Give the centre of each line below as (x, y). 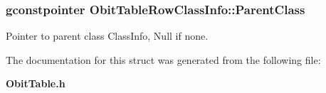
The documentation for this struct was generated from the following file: (163, 59)
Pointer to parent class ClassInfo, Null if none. (107, 36)
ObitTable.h (36, 83)
